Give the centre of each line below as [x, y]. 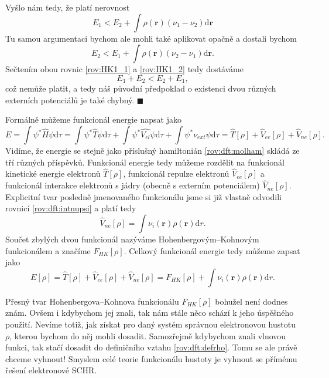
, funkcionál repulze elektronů [176, 173]
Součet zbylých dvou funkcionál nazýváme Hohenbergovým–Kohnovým [132, 239]
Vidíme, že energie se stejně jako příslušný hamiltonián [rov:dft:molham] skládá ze [152, 151]
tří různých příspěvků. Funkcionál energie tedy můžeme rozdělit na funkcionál [145, 162]
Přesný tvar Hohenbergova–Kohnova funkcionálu [92, 301]
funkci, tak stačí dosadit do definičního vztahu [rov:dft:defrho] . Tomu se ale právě [151, 347]
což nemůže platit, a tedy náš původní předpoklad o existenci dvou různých [141, 88]
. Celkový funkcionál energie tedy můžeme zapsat [212, 250]
